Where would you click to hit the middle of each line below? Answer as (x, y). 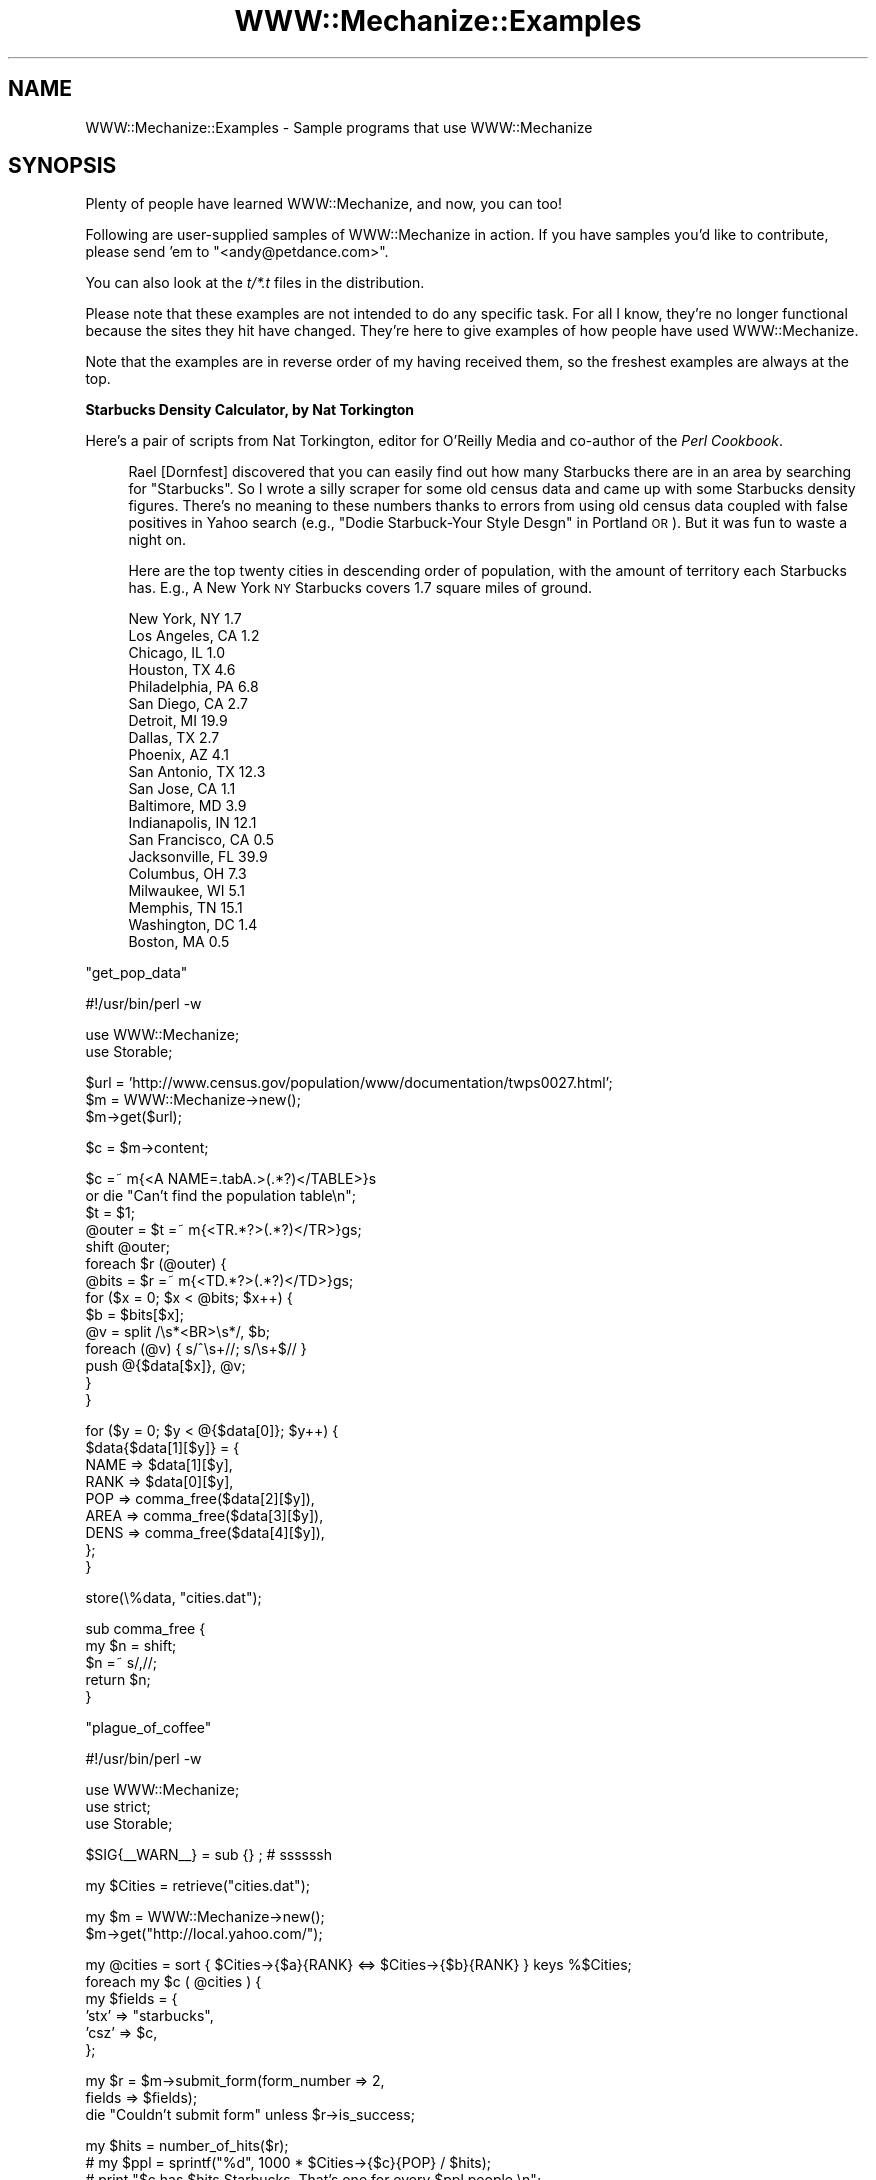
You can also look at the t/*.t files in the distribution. (255, 283)
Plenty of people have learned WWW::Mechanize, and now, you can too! (323, 204)
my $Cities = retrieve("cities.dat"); (197, 1886)
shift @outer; (127, 1247)
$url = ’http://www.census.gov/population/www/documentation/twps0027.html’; (349, 1083)
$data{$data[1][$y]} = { (162, 1448)
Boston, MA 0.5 (179, 942)
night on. (157, 540)
